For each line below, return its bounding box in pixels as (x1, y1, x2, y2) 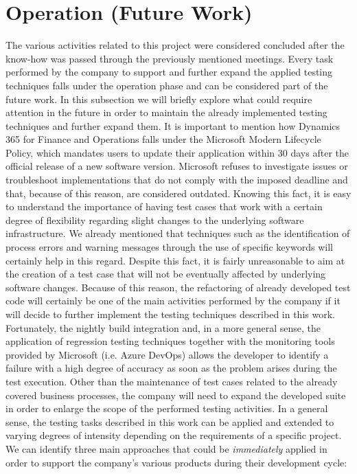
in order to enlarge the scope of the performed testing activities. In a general (5, 401, 328, 416)
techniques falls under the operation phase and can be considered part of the (5, 78, 328, 92)
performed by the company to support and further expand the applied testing (5, 65, 333, 79)
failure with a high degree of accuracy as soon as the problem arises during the (5, 361, 337, 375)
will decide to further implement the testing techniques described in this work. (5, 307, 335, 321)
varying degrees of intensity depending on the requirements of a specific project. (5, 428, 342, 442)
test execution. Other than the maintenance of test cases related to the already (5, 374, 338, 388)
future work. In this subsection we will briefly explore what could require (5, 91, 312, 106)
